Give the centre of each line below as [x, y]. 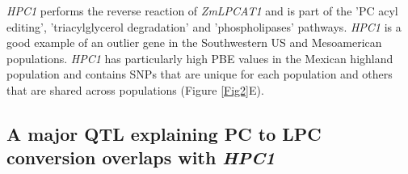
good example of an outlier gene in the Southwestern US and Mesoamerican [194, 42]
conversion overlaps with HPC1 [141, 157]
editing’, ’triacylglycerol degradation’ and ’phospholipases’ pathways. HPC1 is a [204, 26]
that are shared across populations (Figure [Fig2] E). [135, 89]
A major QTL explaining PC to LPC [164, 133]
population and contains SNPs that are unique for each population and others [200, 74]
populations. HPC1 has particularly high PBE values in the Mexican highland [200, 58]
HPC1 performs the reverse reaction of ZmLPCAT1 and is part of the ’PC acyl [202, 11]
